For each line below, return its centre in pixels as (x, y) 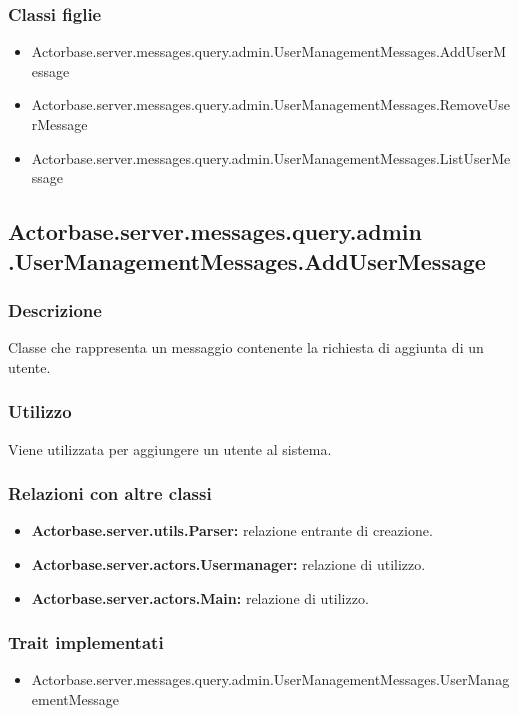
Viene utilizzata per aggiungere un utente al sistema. (170, 448)
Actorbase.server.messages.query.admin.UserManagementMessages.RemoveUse (271, 104)
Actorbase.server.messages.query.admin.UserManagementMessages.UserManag (270, 679)
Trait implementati (86, 642)
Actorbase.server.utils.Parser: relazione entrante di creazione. (232, 530)
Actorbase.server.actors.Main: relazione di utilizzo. (200, 597)
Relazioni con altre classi (110, 493)
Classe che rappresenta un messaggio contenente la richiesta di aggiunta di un (246, 347)
